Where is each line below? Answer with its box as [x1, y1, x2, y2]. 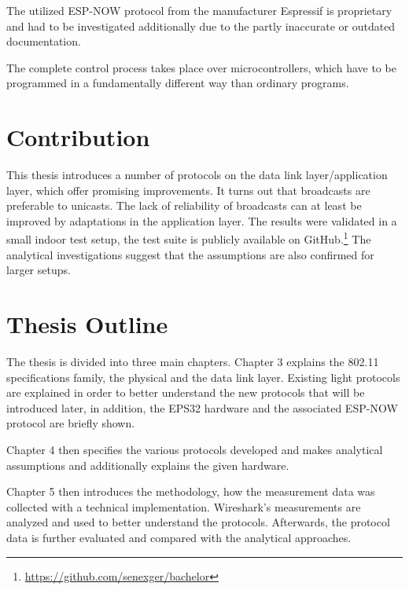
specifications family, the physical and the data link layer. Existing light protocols [6, 368, 400, 385]
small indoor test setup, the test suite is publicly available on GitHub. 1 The [6, 229, 371, 247]
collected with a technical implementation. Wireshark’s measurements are [6, 498, 361, 515]
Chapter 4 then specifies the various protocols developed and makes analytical [6, 442, 383, 457]
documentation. [6, 33, 81, 49]
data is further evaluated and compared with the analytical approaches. [6, 529, 352, 545]
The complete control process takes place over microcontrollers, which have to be [6, 59, 396, 75]
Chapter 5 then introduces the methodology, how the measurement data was [6, 483, 375, 500]
